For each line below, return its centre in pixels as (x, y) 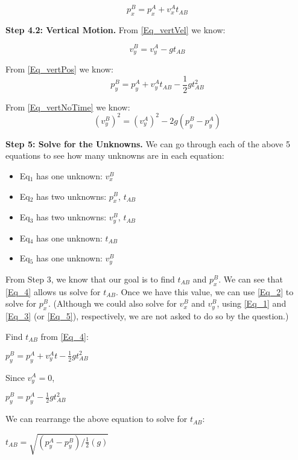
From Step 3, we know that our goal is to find (90, 279)
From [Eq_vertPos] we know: (59, 69)
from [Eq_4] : (65, 336)
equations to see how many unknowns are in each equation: (115, 155)
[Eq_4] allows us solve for (53, 291)
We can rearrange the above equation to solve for (97, 419)
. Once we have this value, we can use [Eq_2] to (204, 291)
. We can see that (251, 279)
